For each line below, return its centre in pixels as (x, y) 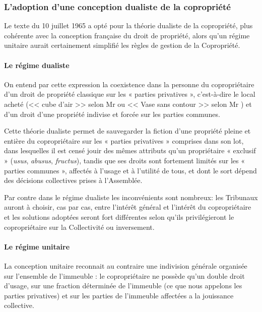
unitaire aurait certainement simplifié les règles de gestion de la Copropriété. (122, 45)
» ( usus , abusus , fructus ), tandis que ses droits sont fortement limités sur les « (125, 160)
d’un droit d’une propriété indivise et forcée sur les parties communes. (112, 114)
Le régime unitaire (37, 246)
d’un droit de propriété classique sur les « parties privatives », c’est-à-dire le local (130, 94)
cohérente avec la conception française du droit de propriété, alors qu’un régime (127, 35)
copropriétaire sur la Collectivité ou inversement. (79, 227)
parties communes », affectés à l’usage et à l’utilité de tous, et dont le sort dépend (130, 170)
